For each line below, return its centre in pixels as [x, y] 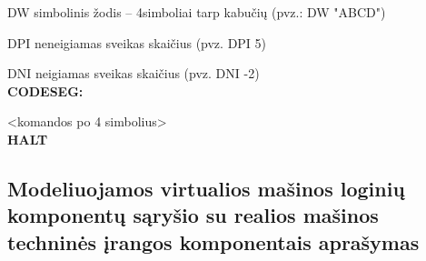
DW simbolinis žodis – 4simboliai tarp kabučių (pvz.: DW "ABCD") [197, 12]
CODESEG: [45, 90]
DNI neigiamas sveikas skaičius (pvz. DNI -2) [134, 73]
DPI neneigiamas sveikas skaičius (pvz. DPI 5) [137, 42]
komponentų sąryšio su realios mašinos [193, 215]
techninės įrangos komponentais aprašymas [213, 241]
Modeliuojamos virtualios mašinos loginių [206, 188]
